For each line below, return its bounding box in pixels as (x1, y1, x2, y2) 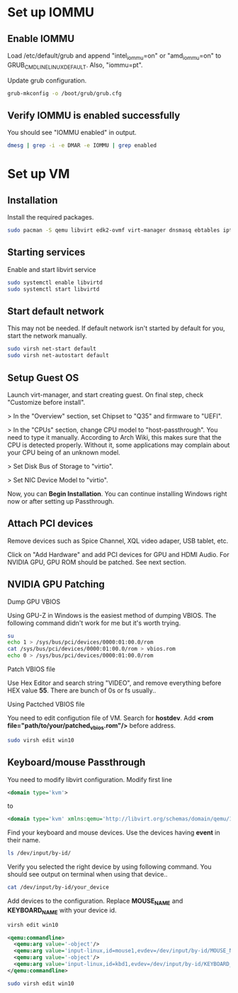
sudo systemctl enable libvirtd (7, 278, 103, 286)
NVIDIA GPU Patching (7, 578, 105, 590)
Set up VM (7, 166, 70, 182)
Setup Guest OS (7, 371, 79, 384)
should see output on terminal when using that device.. (7, 870, 168, 879)
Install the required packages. (7, 213, 94, 222)
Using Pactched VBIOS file (7, 700, 85, 709)
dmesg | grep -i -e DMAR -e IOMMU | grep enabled (7, 142, 157, 149)
